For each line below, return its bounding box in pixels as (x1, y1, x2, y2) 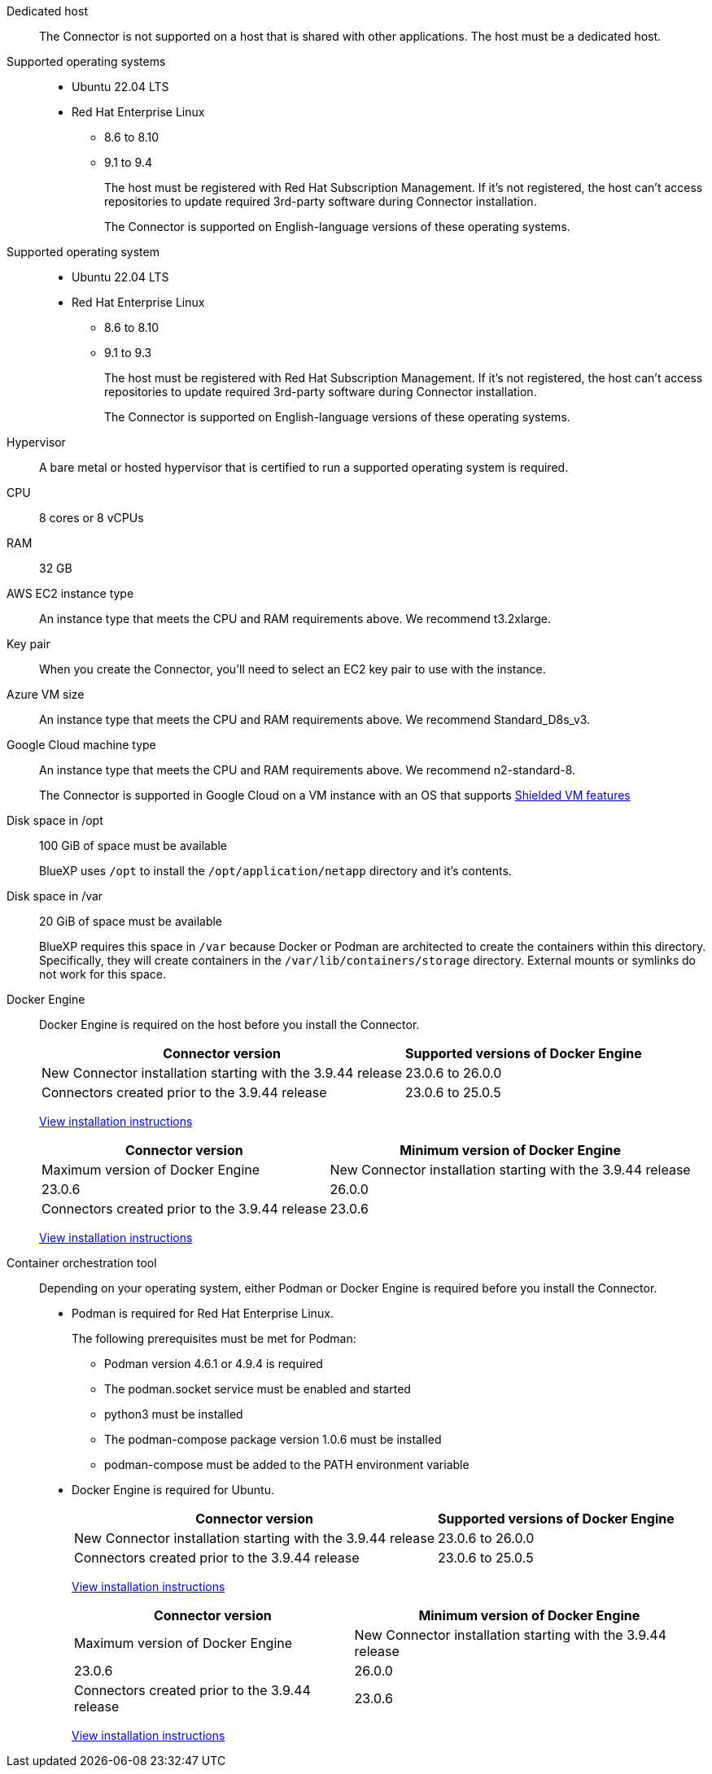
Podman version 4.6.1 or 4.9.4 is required (104, 1357, 323, 1371)
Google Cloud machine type (7, 738, 156, 752)
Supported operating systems (7, 54, 166, 68)
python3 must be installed (104, 1407, 243, 1421)
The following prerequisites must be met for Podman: (72, 1332, 356, 1345)
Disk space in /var (7, 889, 103, 903)
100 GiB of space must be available (39, 839, 228, 852)
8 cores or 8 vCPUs (39, 511, 144, 525)
